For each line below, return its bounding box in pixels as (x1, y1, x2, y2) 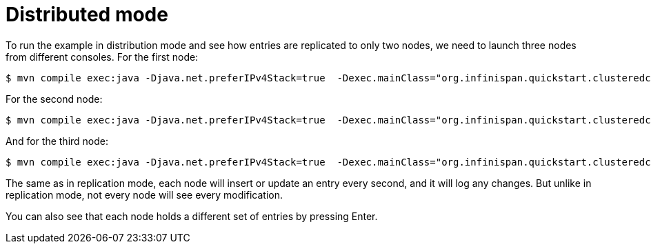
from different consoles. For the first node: (6, 50, 199, 63)
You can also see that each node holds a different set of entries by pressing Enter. (6, 210, 378, 222)
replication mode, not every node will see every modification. (6, 188, 283, 201)
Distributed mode (6, 3, 168, 26)
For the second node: (6, 92, 103, 105)
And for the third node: (6, 135, 109, 147)
